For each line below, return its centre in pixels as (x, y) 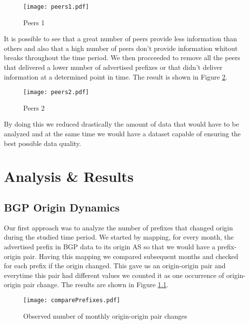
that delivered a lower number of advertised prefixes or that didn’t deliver (113, 67)
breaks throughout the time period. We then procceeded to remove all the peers (122, 57)
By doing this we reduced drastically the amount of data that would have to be (122, 124)
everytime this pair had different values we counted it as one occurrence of (114, 275)
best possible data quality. (43, 143)
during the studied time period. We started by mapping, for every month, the (119, 237)
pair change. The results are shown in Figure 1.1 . (96, 284)
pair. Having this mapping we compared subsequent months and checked (131, 256)
